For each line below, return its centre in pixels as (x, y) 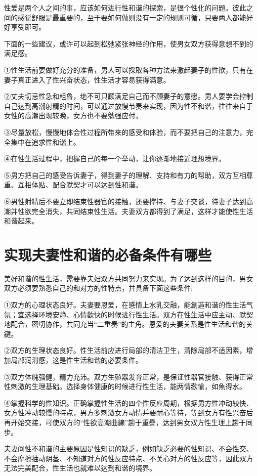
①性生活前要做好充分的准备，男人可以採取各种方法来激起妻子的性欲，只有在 (128, 69)
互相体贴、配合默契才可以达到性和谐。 (80, 185)
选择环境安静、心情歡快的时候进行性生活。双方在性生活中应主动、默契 (139, 314)
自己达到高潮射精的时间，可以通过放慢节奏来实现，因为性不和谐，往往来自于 (128, 106)
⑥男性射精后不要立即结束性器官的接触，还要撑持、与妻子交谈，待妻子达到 (125, 201)
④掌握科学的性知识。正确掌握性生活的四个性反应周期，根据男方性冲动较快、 (128, 403)
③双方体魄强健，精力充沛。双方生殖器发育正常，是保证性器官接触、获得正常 (128, 376)
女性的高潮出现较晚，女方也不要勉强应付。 (73, 115)
